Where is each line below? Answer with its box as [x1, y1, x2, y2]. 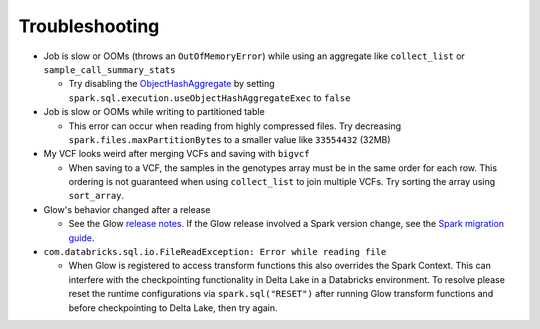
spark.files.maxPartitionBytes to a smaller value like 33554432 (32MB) [68, 133, 391, 145]
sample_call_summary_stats [43, 64, 176, 75]
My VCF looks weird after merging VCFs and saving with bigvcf [43, 148, 310, 160]
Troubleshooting [18, 15, 160, 37]
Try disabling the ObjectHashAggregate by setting [68, 78, 275, 90]
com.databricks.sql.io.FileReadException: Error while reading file [43, 246, 387, 258]
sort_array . [68, 190, 125, 202]
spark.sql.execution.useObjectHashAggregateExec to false [68, 91, 351, 104]
